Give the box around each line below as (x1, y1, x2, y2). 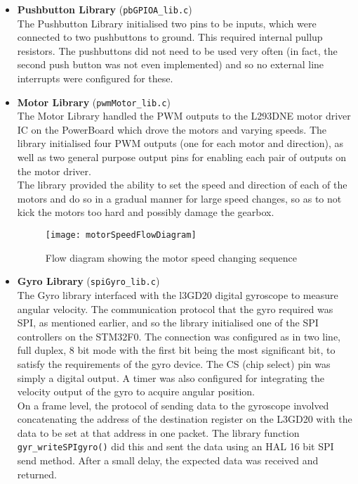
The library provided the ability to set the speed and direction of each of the (17, 177, 347, 192)
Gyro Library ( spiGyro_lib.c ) (17, 274, 160, 288)
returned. (17, 466, 57, 481)
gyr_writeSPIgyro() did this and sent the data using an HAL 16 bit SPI (17, 439, 334, 454)
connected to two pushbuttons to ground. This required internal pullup (17, 30, 323, 44)
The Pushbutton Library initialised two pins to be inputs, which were (17, 15, 317, 30)
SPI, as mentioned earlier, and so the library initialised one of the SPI (17, 315, 319, 330)
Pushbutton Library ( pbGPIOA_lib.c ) (17, 2, 192, 16)
